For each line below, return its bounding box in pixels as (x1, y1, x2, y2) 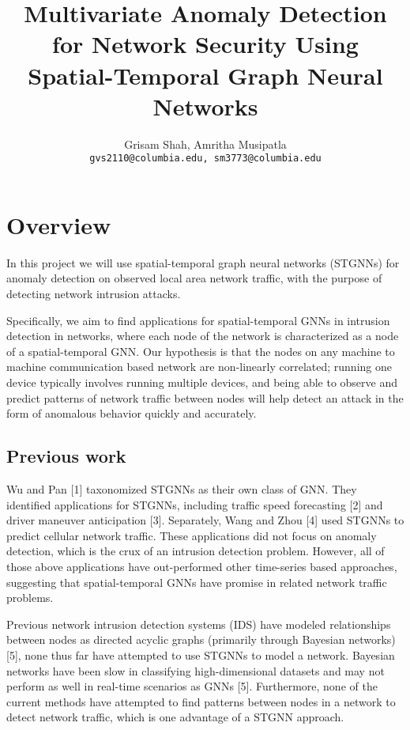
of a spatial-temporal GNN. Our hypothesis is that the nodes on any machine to (6, 342, 395, 359)
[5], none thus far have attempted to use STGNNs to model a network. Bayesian (6, 646, 395, 663)
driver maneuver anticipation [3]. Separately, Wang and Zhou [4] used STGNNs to (6, 512, 404, 528)
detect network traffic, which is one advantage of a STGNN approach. (6, 709, 344, 725)
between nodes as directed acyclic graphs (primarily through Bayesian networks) (6, 631, 396, 648)
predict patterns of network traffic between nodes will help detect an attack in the (6, 389, 404, 406)
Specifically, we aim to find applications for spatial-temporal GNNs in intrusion (6, 312, 390, 328)
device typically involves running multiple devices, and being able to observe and (6, 374, 397, 391)
